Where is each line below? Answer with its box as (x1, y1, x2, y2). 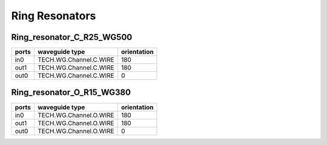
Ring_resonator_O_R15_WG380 (11, 88, 131, 98)
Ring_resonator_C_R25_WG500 (11, 32, 133, 42)
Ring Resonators (11, 9, 96, 22)
